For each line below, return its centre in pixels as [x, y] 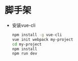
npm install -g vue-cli [37, 35]
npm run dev [24, 53]
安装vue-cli [24, 25]
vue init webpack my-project [43, 39]
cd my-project [27, 44]
